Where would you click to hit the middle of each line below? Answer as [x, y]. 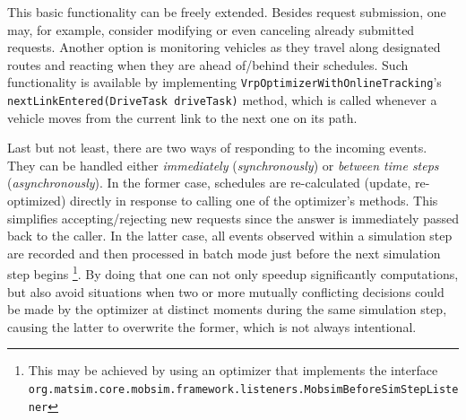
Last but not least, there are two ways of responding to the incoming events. [217, 148]
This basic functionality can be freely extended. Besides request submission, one [227, 12]
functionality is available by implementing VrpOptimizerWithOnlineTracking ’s [224, 82]
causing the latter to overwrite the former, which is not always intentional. [212, 326]
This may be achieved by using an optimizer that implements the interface [233, 370]
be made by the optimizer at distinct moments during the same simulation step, [227, 309]
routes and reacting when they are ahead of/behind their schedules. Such [208, 64]
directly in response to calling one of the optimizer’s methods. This [254, 201]
